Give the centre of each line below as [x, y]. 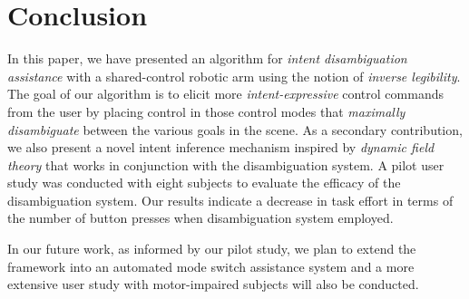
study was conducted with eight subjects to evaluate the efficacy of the [204, 183]
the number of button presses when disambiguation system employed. [200, 218]
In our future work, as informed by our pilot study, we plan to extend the [212, 249]
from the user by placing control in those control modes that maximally [206, 111]
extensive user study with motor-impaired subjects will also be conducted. [213, 284]
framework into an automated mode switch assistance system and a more [211, 266]
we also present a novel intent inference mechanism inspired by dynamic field [221, 147]
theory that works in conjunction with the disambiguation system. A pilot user [226, 164]
